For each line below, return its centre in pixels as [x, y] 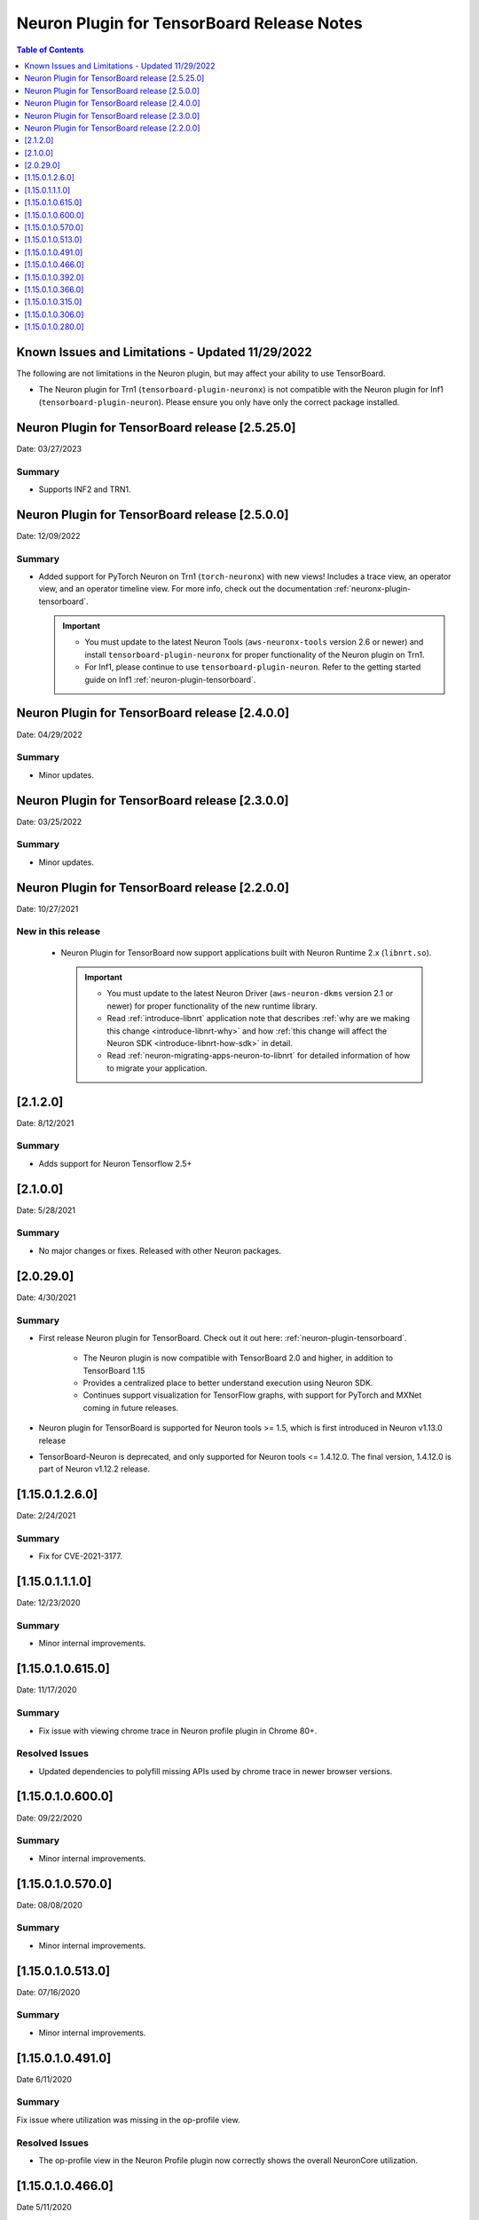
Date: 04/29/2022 [50, 734]
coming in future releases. [131, 1407]
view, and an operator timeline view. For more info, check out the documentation [185, 589]
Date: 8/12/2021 [45, 1122]
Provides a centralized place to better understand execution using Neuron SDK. [228, 1383]
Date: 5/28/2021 [46, 1210]
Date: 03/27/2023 [49, 448]
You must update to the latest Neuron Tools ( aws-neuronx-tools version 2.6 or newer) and [254, 642]
